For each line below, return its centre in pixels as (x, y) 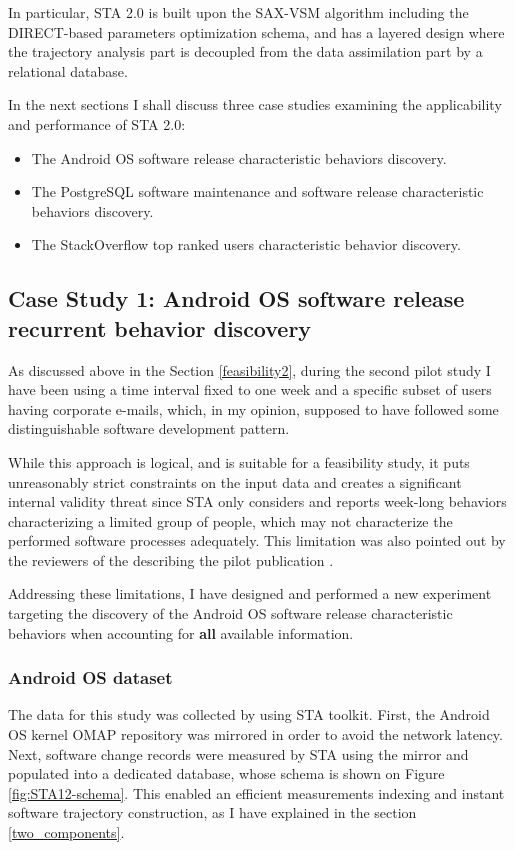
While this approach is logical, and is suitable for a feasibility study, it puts (239, 461)
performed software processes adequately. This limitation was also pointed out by (257, 540)
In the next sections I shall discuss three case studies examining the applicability (255, 104)
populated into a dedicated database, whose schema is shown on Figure (226, 773)
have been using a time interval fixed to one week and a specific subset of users (250, 389)
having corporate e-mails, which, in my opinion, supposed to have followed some (253, 408)
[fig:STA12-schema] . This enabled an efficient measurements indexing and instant (256, 792)
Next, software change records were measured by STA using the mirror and (238, 753)
